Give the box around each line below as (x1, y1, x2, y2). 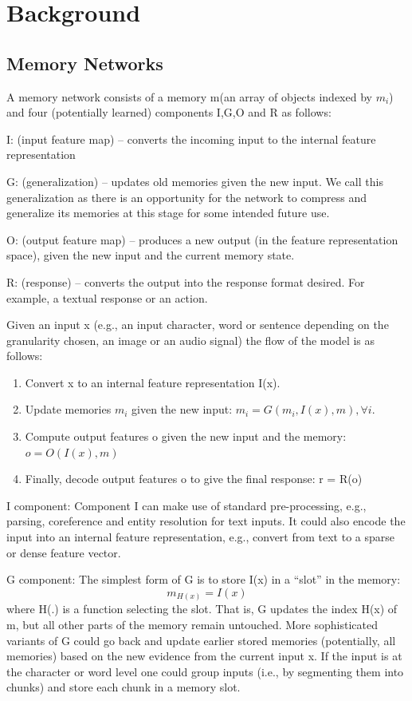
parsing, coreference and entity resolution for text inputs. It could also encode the (6, 513, 406, 529)
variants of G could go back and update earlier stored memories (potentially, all (6, 632, 396, 648)
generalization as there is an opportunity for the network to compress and (6, 188, 367, 205)
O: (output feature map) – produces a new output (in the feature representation (6, 231, 398, 248)
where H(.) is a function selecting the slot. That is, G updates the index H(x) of (6, 600, 398, 617)
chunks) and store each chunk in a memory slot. (6, 679, 241, 695)
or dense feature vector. (6, 544, 121, 560)
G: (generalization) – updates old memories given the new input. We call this (6, 172, 383, 189)
